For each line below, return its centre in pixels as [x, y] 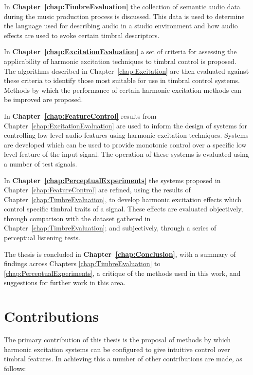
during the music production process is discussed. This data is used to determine [124, 16]
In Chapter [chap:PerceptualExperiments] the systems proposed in [112, 180]
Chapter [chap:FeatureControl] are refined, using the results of [97, 190]
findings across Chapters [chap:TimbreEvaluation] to [82, 263]
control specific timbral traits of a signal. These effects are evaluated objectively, [124, 209]
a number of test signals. [41, 163]
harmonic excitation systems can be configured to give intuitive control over [117, 349]
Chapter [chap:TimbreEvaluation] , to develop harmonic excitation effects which [123, 199]
